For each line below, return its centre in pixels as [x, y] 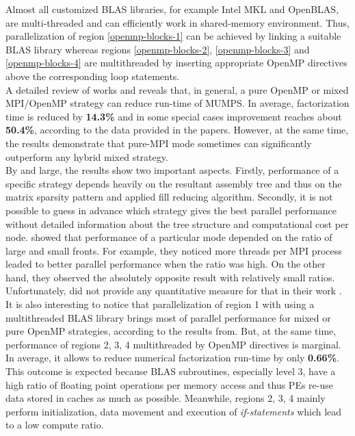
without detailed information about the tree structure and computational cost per [177, 223]
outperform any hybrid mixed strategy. [87, 156]
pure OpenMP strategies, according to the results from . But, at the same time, [171, 331]
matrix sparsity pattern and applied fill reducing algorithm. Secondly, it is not [169, 197]
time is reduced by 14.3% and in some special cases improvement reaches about [174, 116]
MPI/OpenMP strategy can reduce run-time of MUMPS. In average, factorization [177, 103]
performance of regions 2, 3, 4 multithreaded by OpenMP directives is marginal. [173, 344]
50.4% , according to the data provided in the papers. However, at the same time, [177, 130]
